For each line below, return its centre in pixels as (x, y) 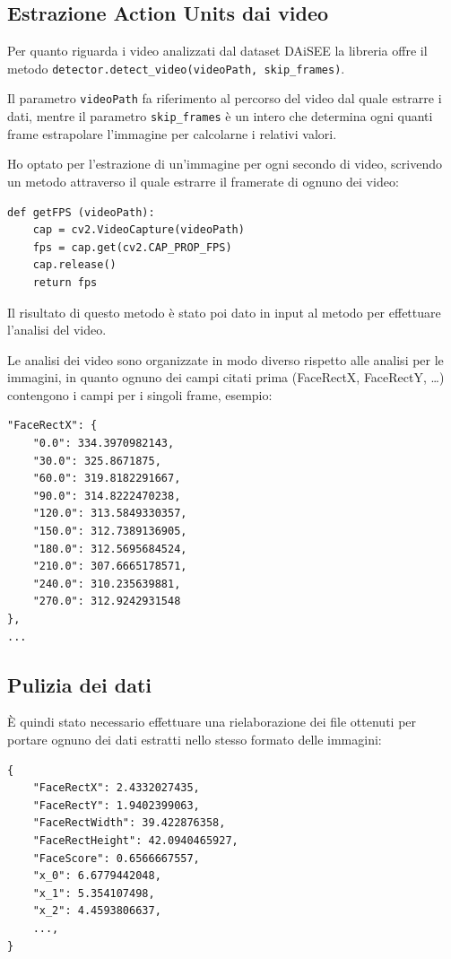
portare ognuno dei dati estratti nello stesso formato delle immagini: (195, 739)
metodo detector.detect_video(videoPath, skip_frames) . (176, 68)
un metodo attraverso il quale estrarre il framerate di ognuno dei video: (203, 181)
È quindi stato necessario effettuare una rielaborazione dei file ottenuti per (212, 722)
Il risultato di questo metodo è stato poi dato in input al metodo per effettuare (224, 312)
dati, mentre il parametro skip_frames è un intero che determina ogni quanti (220, 116)
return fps (65, 282)
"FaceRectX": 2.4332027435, (116, 788)
